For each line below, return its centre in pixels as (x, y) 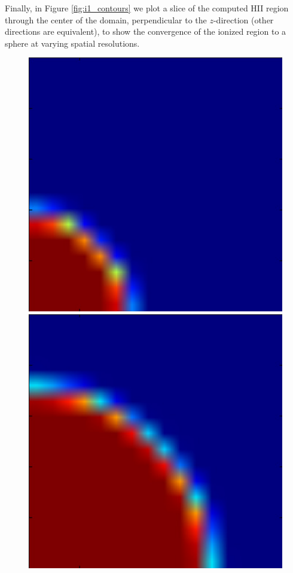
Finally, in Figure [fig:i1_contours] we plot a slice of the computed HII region (147, 8)
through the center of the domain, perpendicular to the (106, 19)
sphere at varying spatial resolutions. (72, 43)
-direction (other (243, 19)
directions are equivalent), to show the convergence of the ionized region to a (146, 31)
